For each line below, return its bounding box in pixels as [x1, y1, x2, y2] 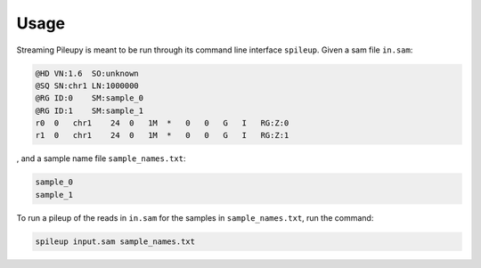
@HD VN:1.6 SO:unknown [35, 68, 140, 78]
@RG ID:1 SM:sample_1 [35, 105, 144, 116]
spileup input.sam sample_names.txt [35, 236, 196, 247]
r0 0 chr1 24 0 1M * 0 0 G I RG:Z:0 [35, 118, 289, 128]
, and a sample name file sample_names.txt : [16, 153, 186, 164]
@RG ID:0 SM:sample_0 [35, 93, 144, 103]
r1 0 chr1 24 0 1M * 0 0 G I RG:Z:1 [35, 130, 289, 141]
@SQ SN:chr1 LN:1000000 [35, 80, 140, 91]
